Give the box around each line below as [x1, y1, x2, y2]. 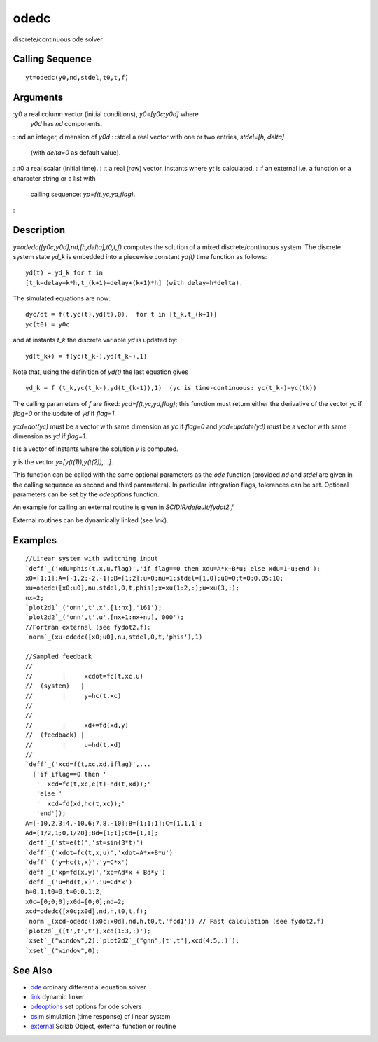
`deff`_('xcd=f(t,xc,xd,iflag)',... [25, 760, 151, 768]
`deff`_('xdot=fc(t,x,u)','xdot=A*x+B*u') [25, 848, 174, 856]
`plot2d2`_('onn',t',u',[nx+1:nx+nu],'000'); [25, 613, 185, 621]
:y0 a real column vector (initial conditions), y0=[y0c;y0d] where [13, 109, 199, 118]
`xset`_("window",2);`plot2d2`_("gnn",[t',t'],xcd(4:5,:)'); [25, 937, 239, 945]
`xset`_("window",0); [25, 946, 99, 954]
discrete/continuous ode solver [13, 35, 103, 43]
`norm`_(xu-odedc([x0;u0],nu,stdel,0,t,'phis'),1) [25, 633, 203, 641]
